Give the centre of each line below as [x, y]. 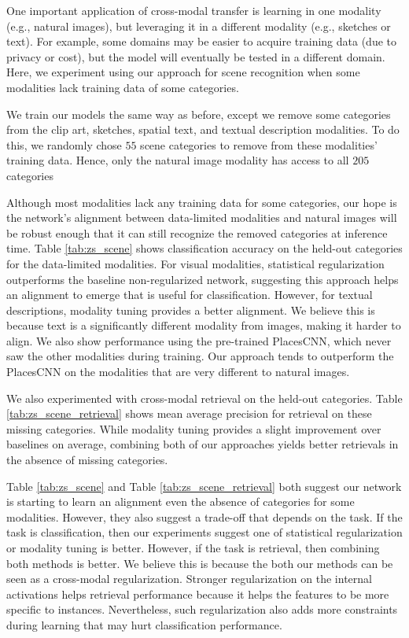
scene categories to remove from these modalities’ [259, 144]
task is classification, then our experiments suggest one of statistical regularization [204, 532]
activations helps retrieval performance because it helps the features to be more [198, 594]
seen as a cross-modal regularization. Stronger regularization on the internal [189, 579]
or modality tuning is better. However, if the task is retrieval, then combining [193, 548]
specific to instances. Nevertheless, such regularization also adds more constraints [202, 609]
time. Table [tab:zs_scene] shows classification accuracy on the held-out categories [204, 248]
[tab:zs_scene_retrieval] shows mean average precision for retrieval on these [189, 413]
